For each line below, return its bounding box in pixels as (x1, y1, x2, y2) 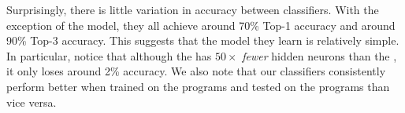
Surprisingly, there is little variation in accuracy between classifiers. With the (6, 2, 379, 17)
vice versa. (6, 93, 57, 110)
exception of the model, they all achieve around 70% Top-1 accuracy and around (6, 16, 396, 33)
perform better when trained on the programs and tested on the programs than (6, 78, 390, 94)
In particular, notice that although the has (6, 47, 212, 64)
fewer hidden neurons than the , (242, 47, 397, 64)
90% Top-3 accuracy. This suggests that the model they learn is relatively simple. (6, 32, 399, 49)
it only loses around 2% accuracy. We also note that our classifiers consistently (6, 63, 386, 79)
